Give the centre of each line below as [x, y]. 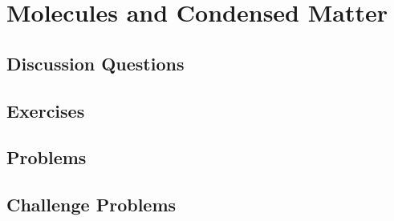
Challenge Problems [91, 205]
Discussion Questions [95, 63]
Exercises [46, 110]
